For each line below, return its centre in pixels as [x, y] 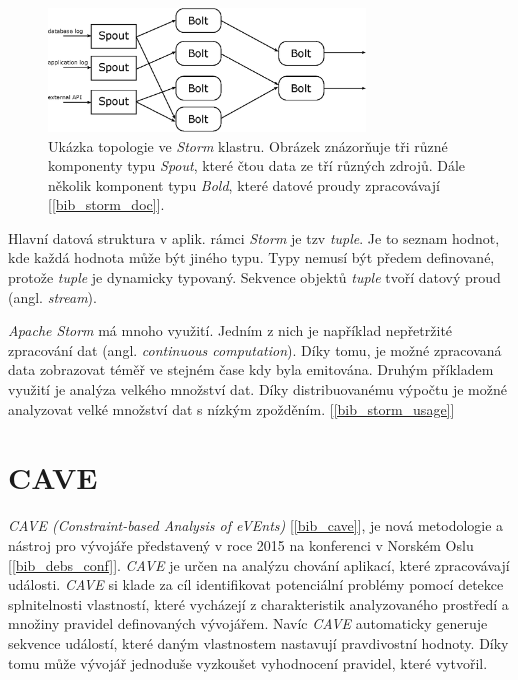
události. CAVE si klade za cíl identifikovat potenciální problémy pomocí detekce [256, 584]
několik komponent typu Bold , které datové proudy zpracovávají [244, 184]
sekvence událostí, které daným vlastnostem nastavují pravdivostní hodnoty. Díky [258, 642]
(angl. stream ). [52, 296]
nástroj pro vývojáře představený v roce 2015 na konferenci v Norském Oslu [241, 544]
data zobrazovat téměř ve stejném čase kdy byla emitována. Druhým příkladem [251, 369]
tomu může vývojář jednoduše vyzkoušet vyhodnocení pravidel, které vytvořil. [248, 662]
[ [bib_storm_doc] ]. [106, 204]
